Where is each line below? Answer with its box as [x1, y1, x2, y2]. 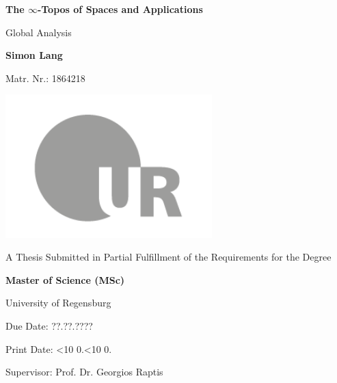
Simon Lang [5, 48, 63, 62]
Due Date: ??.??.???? [5, 319, 93, 332]
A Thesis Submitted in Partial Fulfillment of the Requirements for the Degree [5, 250, 332, 264]
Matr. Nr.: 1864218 [5, 70, 85, 85]
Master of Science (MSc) [5, 272, 125, 287]
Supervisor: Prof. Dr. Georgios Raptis [5, 365, 163, 379]
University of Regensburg [5, 295, 111, 310]
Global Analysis [5, 25, 72, 39]
